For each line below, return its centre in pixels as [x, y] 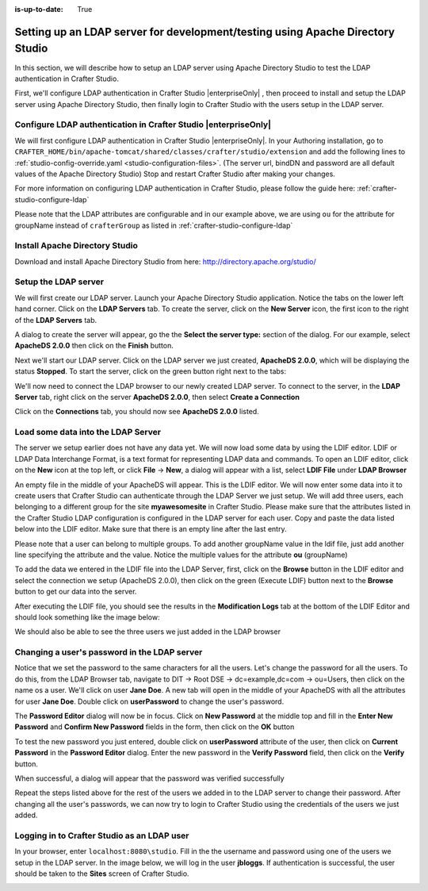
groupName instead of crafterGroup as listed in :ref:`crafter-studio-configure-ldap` [154, 225]
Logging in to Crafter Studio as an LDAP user [102, 835]
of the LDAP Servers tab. [56, 320]
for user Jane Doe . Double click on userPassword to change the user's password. [149, 701]
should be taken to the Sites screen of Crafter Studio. [102, 874]
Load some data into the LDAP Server [88, 432]
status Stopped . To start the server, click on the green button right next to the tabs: [151, 371]
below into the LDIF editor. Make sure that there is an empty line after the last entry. [151, 529]
